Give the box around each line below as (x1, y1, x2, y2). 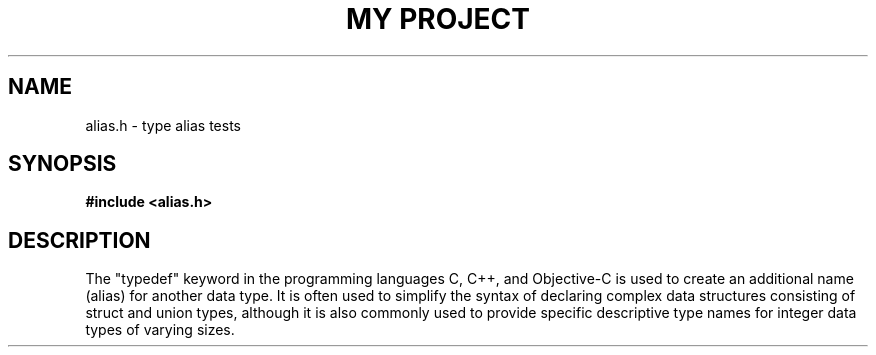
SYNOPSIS (8, 151, 117, 177)
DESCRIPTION (8, 227, 151, 253)
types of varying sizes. (85, 321, 235, 339)
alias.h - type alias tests (85, 116, 241, 134)
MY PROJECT (345, 2, 531, 36)
